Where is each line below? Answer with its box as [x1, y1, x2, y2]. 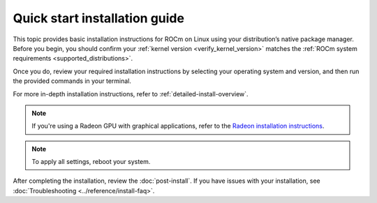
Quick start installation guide [13, 10, 185, 26]
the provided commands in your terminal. [13, 77, 132, 85]
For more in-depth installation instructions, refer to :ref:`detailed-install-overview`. [13, 89, 249, 98]
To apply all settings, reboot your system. [31, 158, 151, 166]
